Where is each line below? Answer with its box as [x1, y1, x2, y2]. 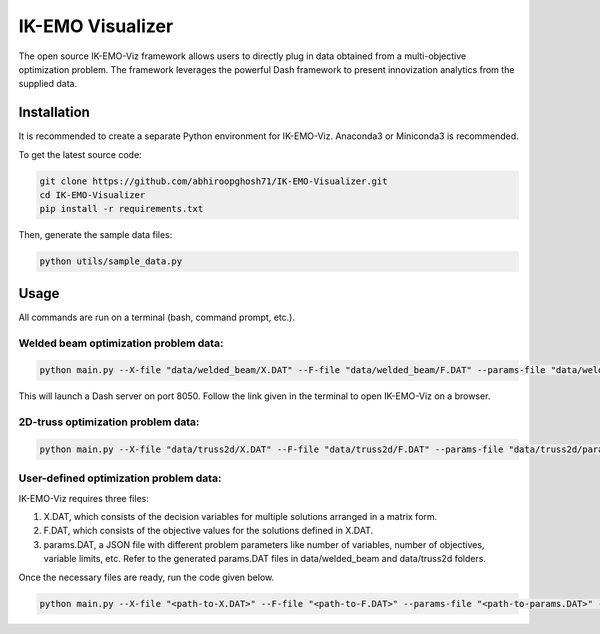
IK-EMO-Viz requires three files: [18, 492, 149, 504]
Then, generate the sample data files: [18, 229, 173, 241]
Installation [18, 104, 90, 121]
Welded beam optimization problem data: [18, 336, 224, 350]
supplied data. [18, 78, 78, 90]
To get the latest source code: [18, 148, 142, 160]
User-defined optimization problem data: [18, 471, 222, 485]
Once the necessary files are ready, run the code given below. [18, 571, 275, 583]
